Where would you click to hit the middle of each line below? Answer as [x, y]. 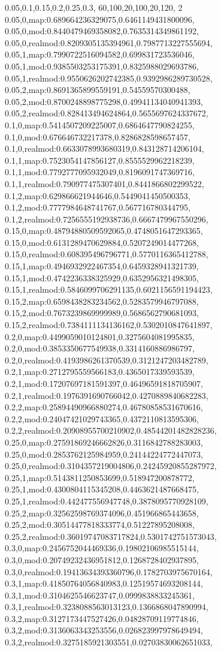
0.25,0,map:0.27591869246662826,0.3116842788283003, [104, 442]
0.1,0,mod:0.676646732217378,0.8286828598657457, [98, 136]
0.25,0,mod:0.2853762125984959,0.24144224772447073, [104, 454]
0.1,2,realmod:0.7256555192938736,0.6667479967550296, [107, 219]
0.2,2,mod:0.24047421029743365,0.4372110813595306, [102, 418]
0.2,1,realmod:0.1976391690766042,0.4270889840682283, [107, 395]
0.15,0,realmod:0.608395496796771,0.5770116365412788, [107, 254]
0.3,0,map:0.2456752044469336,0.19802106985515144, [102, 548]
